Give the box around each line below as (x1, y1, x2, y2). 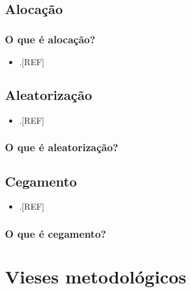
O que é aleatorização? (5, 140, 118, 155)
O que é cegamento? (5, 226, 106, 241)
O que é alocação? (5, 31, 96, 46)
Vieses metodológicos (5, 264, 187, 289)
